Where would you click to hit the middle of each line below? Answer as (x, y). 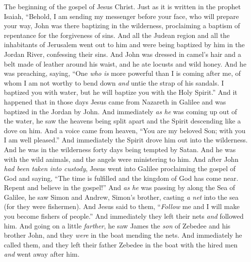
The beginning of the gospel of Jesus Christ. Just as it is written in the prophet (122, 6)
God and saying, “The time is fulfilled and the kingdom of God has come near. (121, 178)
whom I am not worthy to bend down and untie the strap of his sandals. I (114, 82)
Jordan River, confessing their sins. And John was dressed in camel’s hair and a (123, 54)
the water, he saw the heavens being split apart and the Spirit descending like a (123, 121)
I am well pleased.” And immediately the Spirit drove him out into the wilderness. (126, 140)
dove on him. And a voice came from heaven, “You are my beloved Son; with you (125, 130)
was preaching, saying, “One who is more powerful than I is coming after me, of (122, 73)
